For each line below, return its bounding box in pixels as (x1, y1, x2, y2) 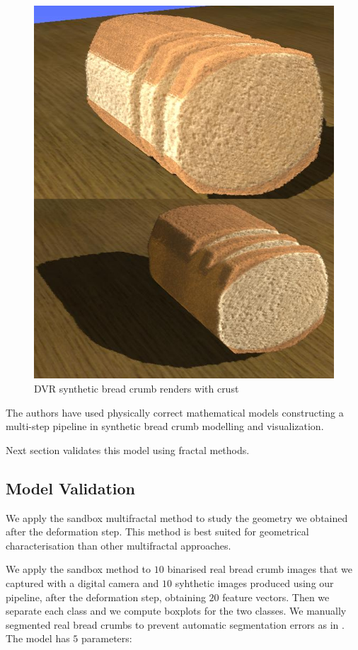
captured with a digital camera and (6, 575, 159, 590)
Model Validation (6, 477, 136, 499)
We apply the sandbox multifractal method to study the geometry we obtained (6, 510, 348, 525)
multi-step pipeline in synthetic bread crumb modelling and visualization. (6, 419, 324, 434)
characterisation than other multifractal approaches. (6, 538, 231, 552)
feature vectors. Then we (222, 589, 330, 604)
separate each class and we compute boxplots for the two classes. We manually (6, 603, 347, 618)
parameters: (81, 631, 132, 646)
